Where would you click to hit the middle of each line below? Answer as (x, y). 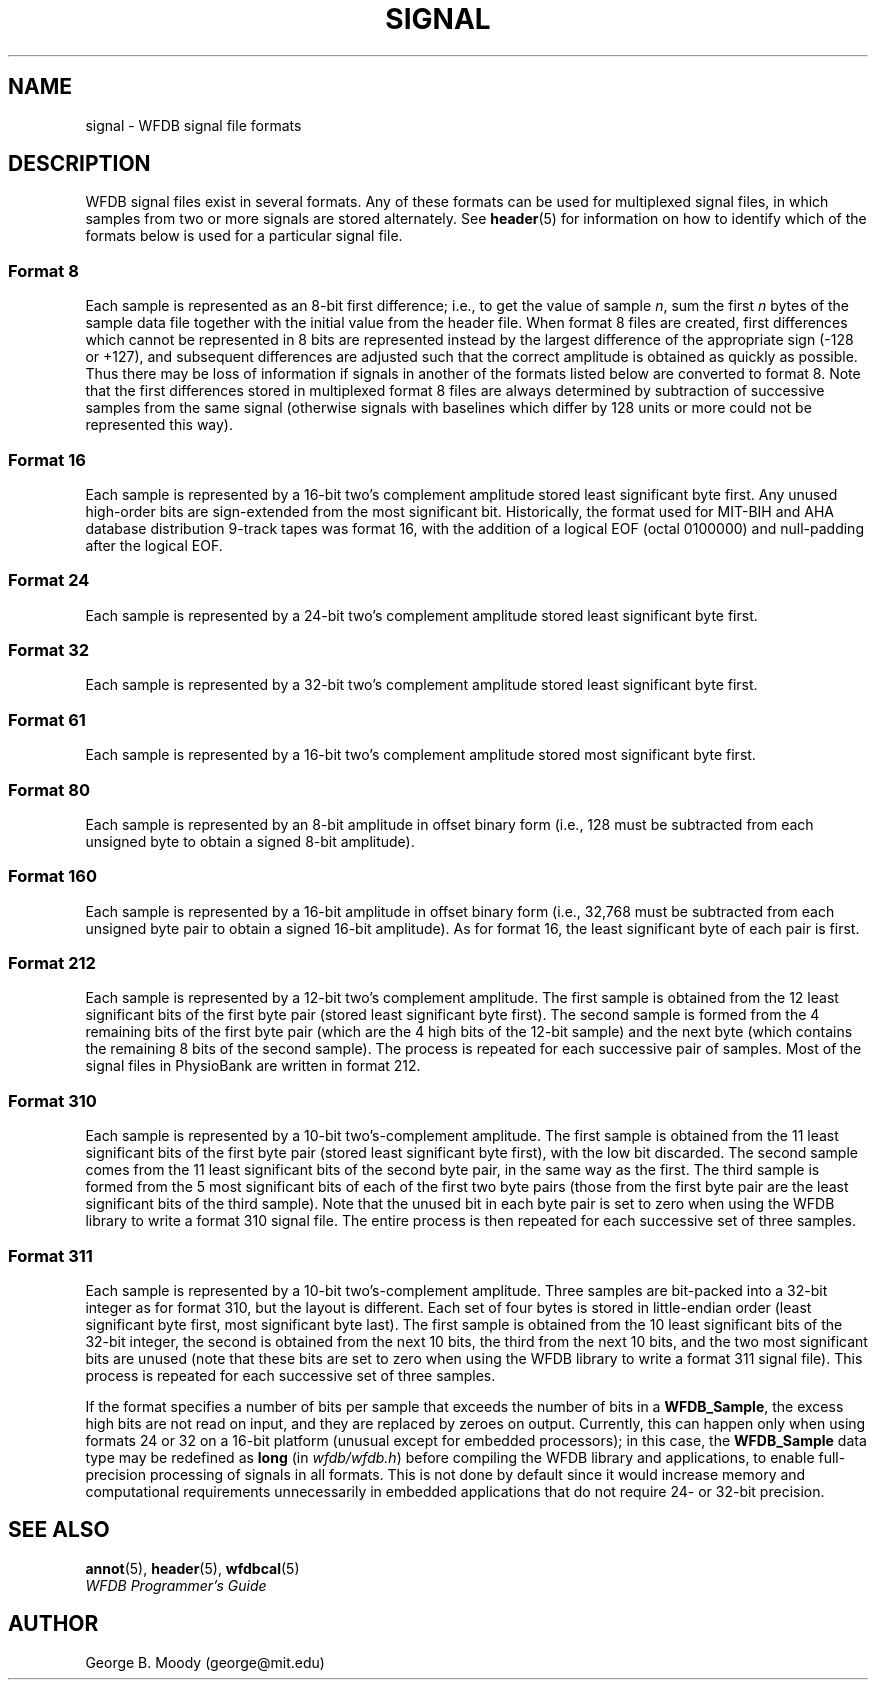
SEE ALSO (59, 1530)
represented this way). (159, 425)
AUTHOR (53, 1624)
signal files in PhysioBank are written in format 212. (253, 1066)
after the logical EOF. (154, 545)
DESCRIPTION (79, 164)
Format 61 (47, 719)
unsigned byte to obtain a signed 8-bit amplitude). (250, 841)
